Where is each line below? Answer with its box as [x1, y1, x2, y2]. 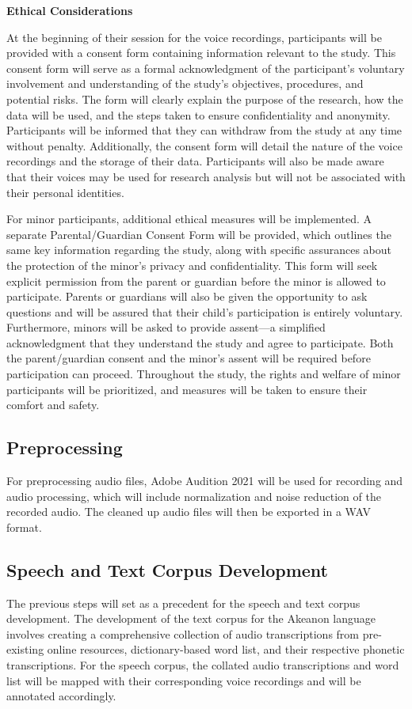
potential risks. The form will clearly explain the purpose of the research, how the [6, 90, 403, 107]
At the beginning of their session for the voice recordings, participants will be [6, 28, 382, 45]
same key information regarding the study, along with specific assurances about [6, 241, 391, 258]
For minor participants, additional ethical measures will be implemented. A [6, 210, 372, 227]
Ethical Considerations [6, 2, 133, 18]
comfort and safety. [6, 396, 100, 413]
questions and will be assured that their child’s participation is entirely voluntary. [6, 303, 403, 320]
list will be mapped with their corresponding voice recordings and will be [6, 672, 361, 688]
